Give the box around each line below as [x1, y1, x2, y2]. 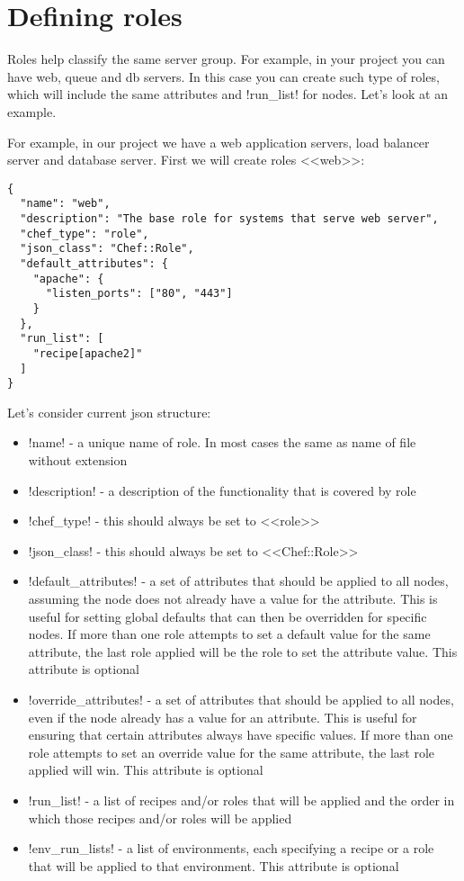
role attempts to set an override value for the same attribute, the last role [28, 742, 435, 761]
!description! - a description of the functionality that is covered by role [28, 481, 416, 499]
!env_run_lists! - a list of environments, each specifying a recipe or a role [28, 839, 434, 858]
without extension [28, 451, 128, 470]
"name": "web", [20, 197, 111, 211]
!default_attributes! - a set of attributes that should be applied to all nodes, [28, 571, 449, 590]
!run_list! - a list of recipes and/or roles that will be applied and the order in [28, 790, 455, 809]
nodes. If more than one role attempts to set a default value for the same [28, 625, 431, 643]
